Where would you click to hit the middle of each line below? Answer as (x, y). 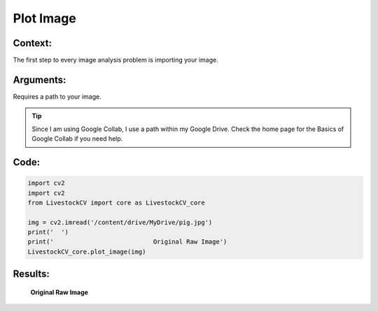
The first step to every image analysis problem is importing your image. (115, 60)
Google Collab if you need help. (77, 139)
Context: (33, 43)
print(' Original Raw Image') (127, 242)
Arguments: (40, 80)
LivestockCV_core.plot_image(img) (87, 251)
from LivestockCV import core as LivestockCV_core (117, 202)
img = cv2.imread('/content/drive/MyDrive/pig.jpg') (120, 222)
